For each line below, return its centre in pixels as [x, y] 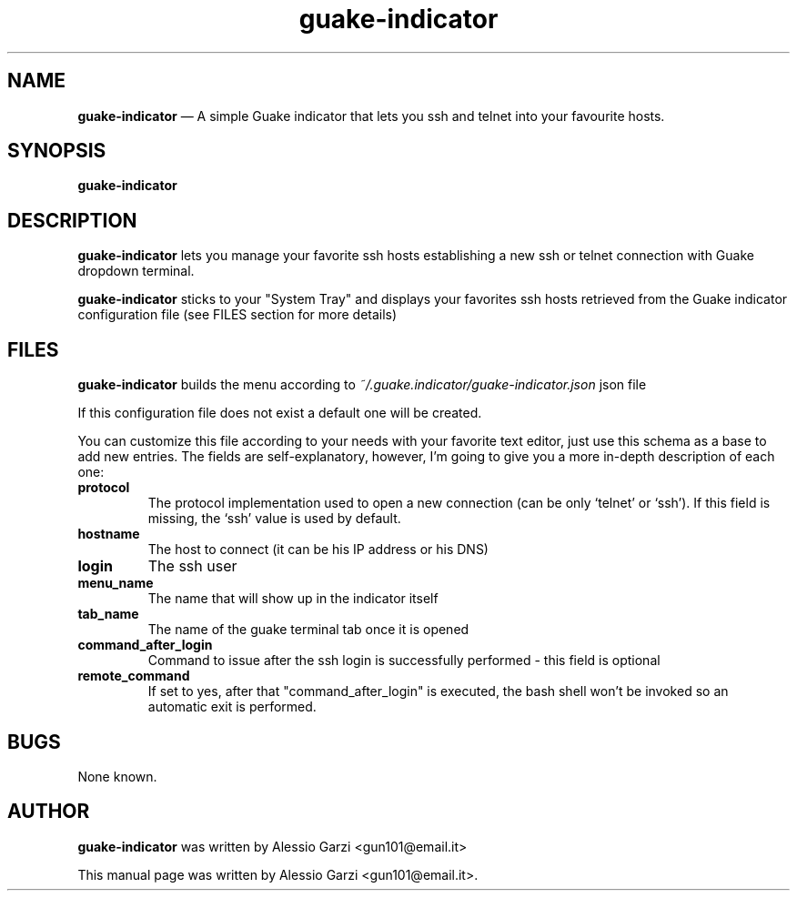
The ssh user [192, 566]
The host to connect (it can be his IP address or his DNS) [318, 550]
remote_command [134, 676]
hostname [109, 534]
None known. [117, 776]
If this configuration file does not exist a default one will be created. [280, 413]
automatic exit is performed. [232, 707]
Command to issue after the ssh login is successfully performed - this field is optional [404, 661]
